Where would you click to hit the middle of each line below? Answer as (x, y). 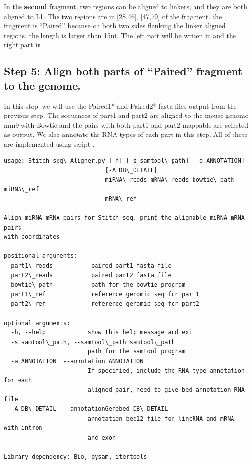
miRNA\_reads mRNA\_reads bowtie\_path (170, 180)
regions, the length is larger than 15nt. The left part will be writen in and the (120, 35)
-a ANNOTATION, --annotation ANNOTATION (77, 361)
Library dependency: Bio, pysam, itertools (76, 456)
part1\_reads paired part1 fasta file (91, 266)
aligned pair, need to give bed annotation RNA (166, 390)
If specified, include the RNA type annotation (166, 371)
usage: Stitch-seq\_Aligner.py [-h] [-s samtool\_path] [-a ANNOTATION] (124, 161)
